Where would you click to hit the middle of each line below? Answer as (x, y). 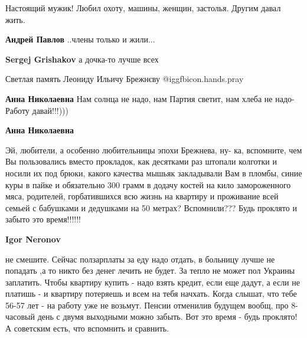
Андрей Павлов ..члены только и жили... (80, 39)
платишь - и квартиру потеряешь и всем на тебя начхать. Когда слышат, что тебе (151, 293)
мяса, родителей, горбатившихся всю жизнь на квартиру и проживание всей (142, 196)
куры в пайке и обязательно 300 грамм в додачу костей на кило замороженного (148, 184)
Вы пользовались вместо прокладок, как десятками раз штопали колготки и (141, 161)
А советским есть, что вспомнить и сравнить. (87, 328)
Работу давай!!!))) (37, 110)
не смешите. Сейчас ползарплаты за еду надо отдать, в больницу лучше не (140, 259)
